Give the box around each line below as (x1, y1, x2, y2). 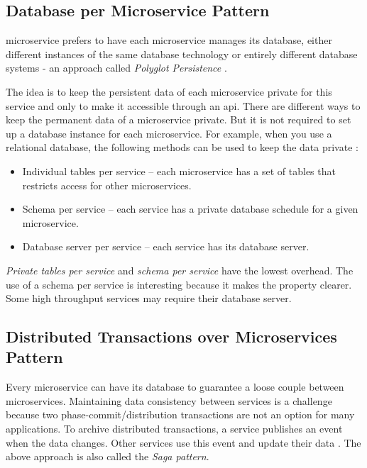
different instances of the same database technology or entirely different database (6, 46, 358, 61)
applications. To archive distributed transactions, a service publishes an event (6, 421, 343, 436)
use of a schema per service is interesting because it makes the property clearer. (6, 277, 352, 291)
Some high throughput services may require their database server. (6, 291, 292, 306)
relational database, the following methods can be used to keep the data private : (6, 140, 358, 155)
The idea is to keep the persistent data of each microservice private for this (6, 84, 332, 99)
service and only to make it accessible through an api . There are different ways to (6, 98, 361, 113)
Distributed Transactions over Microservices (6, 325, 337, 347)
